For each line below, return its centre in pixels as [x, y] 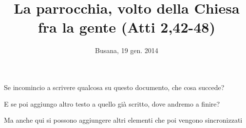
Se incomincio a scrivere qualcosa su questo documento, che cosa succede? [114, 87]
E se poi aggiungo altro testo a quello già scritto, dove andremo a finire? [112, 103]
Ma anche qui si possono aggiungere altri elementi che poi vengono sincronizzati [123, 120]
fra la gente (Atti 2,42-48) [127, 27]
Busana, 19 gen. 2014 [127, 50]
